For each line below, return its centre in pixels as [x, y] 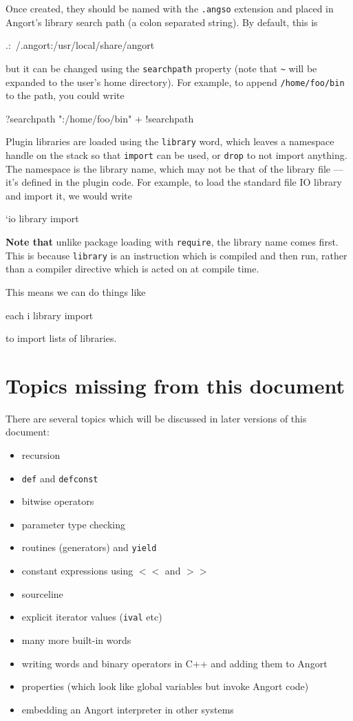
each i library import [50, 315]
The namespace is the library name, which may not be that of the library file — [174, 168]
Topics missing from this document [175, 385]
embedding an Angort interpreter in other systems [128, 709]
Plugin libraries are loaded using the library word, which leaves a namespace [170, 141]
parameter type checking [73, 524]
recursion [41, 455]
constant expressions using [77, 571]
